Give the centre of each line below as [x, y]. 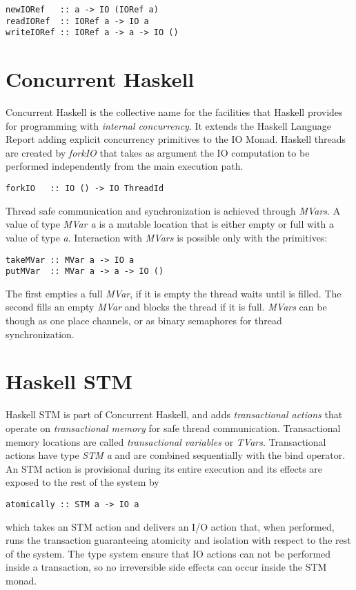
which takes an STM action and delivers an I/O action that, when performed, [170, 526]
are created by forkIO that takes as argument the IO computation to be [158, 152]
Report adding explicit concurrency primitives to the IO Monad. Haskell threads [176, 139]
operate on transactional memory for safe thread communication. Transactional [173, 427]
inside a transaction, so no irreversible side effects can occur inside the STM [166, 567]
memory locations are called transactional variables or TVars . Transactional [166, 441]
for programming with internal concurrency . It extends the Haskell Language [168, 125]
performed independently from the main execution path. [125, 166]
